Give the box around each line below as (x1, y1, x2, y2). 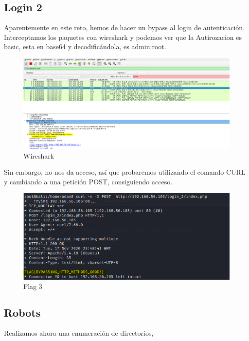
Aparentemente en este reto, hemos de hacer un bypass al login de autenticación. (4, 22, 245, 33)
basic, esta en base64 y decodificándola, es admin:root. (4, 41, 166, 52)
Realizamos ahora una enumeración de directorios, (4, 327, 154, 338)
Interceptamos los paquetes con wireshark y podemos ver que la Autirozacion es (4, 32, 242, 42)
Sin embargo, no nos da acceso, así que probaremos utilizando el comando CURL (4, 167, 246, 177)
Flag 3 (23, 281, 42, 291)
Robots (4, 305, 41, 320)
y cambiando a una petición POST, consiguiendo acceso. (4, 176, 173, 186)
